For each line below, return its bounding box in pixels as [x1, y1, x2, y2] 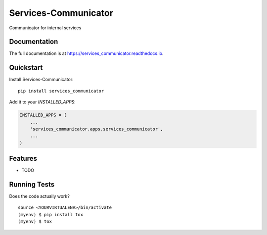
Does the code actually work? [9, 193, 70, 199]
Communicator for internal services [9, 25, 82, 31]
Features [9, 154, 37, 163]
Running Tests [9, 181, 54, 188]
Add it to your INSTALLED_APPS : [9, 99, 76, 105]
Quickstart [9, 63, 43, 72]
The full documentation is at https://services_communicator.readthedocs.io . [9, 50, 164, 56]
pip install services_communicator [18, 88, 104, 94]
